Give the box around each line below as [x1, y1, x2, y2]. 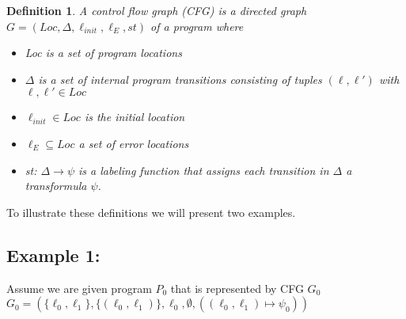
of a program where [150, 17, 244, 34]
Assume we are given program [6, 279, 152, 296]
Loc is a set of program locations [25, 44, 182, 61]
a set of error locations [78, 135, 189, 151]
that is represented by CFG [170, 279, 304, 296]
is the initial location [84, 108, 185, 125]
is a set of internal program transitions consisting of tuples [38, 70, 322, 87]
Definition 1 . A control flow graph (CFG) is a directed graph [6, 2, 307, 18]
